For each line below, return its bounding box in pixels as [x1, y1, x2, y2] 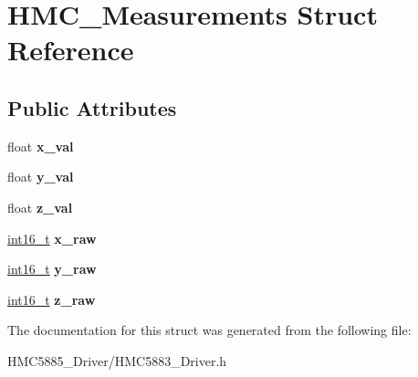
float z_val [7, 197, 73, 216]
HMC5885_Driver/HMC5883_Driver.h [7, 351, 227, 370]
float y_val [7, 167, 74, 186]
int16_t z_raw [7, 289, 96, 309]
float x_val [7, 136, 74, 155]
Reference [7, 31, 134, 68]
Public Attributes [7, 93, 177, 121]
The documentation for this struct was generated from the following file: [7, 320, 412, 340]
